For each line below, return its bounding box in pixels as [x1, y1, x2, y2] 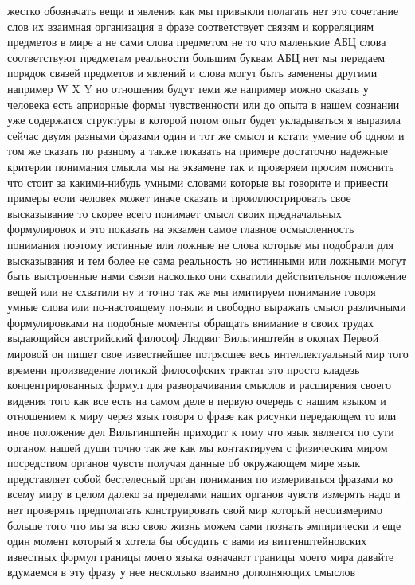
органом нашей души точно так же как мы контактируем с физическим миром [7, 439, 388, 455]
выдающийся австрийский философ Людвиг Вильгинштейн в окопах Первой [7, 330, 379, 346]
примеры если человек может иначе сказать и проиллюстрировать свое [7, 189, 351, 206]
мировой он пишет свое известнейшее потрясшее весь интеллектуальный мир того [7, 345, 409, 362]
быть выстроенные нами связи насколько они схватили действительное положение [7, 267, 407, 284]
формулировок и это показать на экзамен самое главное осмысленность [7, 220, 354, 237]
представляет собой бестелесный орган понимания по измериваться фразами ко [7, 470, 393, 486]
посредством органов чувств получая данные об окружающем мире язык [7, 454, 360, 471]
